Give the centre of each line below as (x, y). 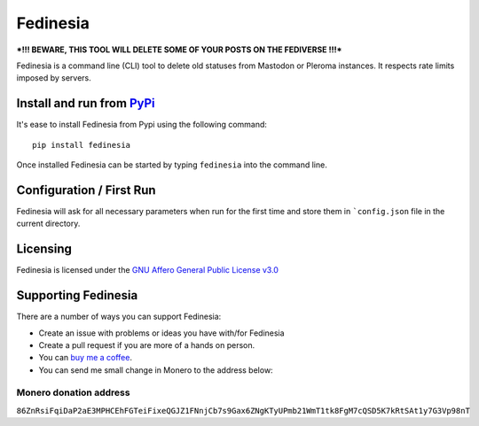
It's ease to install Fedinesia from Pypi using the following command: (142, 125)
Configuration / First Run (86, 190)
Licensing (44, 249)
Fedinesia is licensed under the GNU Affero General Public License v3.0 (148, 270)
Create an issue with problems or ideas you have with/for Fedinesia (161, 333)
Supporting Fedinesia (77, 295)
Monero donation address (73, 392)
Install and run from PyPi (86, 103)
